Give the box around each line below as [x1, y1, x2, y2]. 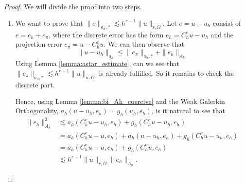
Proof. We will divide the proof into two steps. [4, 1, 142, 11]
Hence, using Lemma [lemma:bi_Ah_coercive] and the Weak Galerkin [15, 96, 225, 106]
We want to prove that [15, 17, 83, 28]
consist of [212, 17, 241, 28]
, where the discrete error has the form [48, 29, 164, 39]
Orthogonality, [15, 105, 59, 116]
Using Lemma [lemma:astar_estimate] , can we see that [15, 58, 179, 68]
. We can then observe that [104, 39, 185, 49]
